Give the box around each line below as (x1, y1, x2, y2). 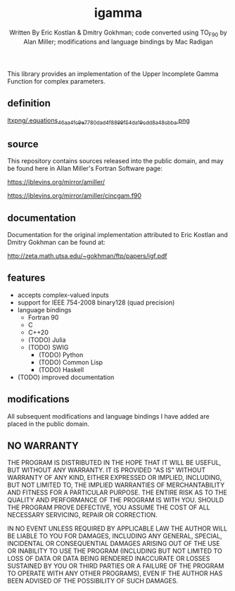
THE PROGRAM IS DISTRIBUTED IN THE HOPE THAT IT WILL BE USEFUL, (7, 459, 222, 467)
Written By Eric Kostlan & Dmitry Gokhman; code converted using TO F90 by (9, 28, 227, 38)
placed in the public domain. (7, 419, 89, 428)
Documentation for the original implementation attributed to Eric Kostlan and (7, 230, 229, 239)
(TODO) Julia (27, 336, 66, 344)
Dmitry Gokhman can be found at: (7, 238, 106, 246)
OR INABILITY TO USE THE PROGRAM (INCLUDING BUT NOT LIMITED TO (7, 547, 223, 555)
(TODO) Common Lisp (38, 357, 103, 367)
